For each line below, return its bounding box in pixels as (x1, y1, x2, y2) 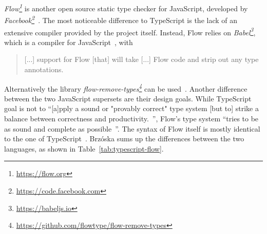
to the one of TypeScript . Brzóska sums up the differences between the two (4, 133, 244, 144)
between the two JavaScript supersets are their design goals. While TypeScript (4, 93, 252, 103)
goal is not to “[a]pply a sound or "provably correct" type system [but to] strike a (4, 103, 259, 114)
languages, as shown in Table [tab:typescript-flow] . (4, 143, 164, 154)
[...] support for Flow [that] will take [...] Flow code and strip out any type (24, 54, 259, 65)
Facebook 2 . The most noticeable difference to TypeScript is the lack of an (4, 13, 238, 25)
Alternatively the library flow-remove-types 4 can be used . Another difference (4, 81, 247, 94)
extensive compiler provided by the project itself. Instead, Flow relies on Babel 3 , (4, 25, 256, 37)
